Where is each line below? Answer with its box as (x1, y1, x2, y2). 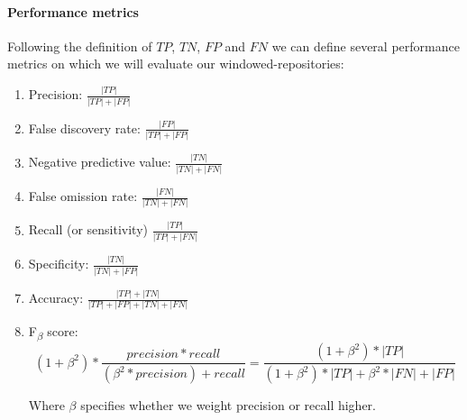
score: (47, 322, 78, 341)
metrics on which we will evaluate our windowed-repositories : (7, 54, 344, 73)
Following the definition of (7, 36, 152, 55)
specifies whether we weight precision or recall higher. (80, 396, 376, 415)
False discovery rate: (28, 118, 141, 137)
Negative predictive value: (28, 152, 171, 171)
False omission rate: (28, 187, 138, 205)
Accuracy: (28, 288, 84, 307)
